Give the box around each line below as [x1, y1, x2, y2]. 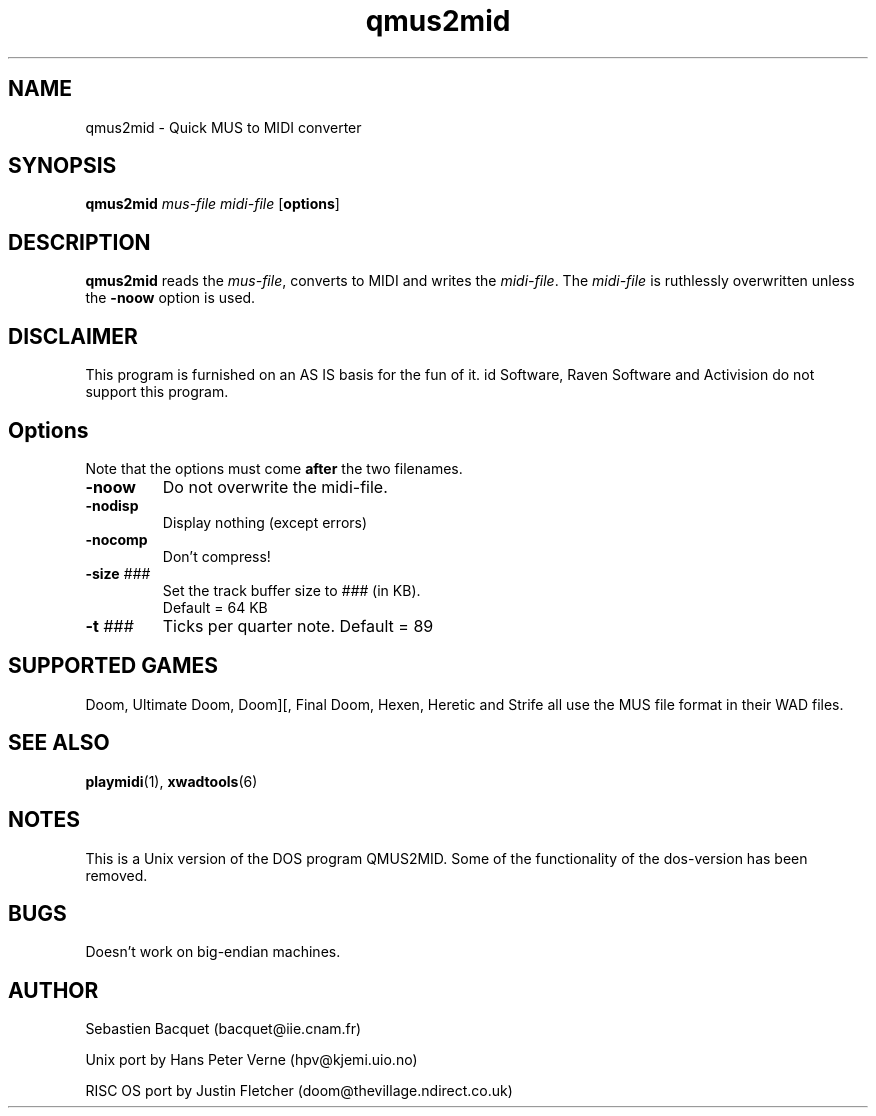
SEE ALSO [8, 730, 110, 756]
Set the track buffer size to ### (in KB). [162, 581, 421, 599]
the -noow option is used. [85, 289, 256, 307]
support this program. [85, 383, 229, 401]
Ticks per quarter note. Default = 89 [162, 615, 434, 636]
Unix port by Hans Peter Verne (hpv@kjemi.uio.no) [85, 1051, 418, 1069]
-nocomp [85, 530, 148, 548]
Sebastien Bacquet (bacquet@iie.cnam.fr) [85, 1020, 362, 1038]
